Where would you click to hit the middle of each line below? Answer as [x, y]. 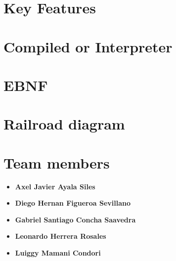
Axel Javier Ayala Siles [55, 186]
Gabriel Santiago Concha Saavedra [75, 219]
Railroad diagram [64, 124]
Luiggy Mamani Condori [58, 253]
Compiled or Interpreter [88, 46]
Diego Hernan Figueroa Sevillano [73, 203]
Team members [57, 162]
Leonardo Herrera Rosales [61, 236]
